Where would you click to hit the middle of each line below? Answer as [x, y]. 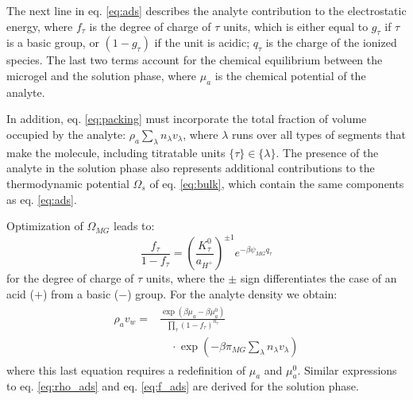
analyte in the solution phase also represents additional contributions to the [191, 168]
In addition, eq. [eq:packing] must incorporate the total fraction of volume [187, 119]
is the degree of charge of [150, 26]
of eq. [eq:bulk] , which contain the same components [277, 183]
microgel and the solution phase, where [102, 75]
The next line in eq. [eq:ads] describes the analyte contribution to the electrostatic [206, 10]
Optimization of [45, 226]
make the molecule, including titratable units [116, 152]
